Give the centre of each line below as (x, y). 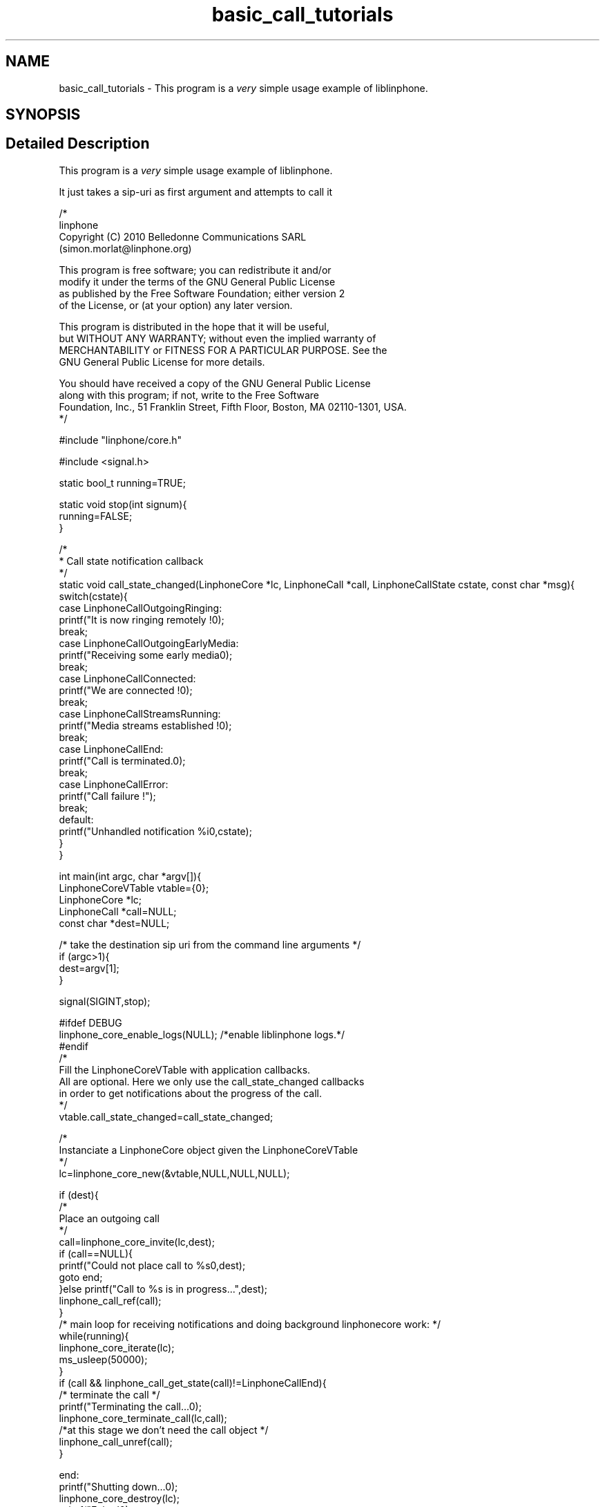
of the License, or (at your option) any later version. (176, 305)
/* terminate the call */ (109, 1394)
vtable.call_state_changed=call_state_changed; (166, 1116)
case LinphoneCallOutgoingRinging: (141, 608)
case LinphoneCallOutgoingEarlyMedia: (149, 643)
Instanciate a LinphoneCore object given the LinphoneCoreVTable (209, 1150)
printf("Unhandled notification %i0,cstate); (155, 831)
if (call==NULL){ (96, 1253)
